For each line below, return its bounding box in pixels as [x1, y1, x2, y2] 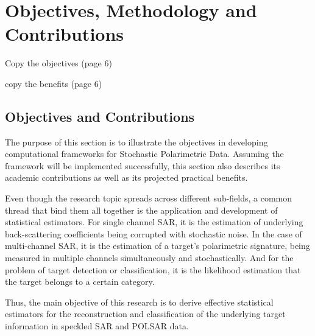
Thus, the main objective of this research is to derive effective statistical [5, 295, 274, 308]
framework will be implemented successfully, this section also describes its [5, 159, 280, 172]
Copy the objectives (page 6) [5, 57, 112, 69]
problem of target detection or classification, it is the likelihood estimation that [5, 263, 301, 276]
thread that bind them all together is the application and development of [5, 203, 278, 216]
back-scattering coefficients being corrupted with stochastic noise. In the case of [5, 227, 302, 240]
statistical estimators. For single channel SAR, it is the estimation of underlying [5, 215, 303, 228]
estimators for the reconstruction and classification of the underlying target [5, 307, 286, 320]
